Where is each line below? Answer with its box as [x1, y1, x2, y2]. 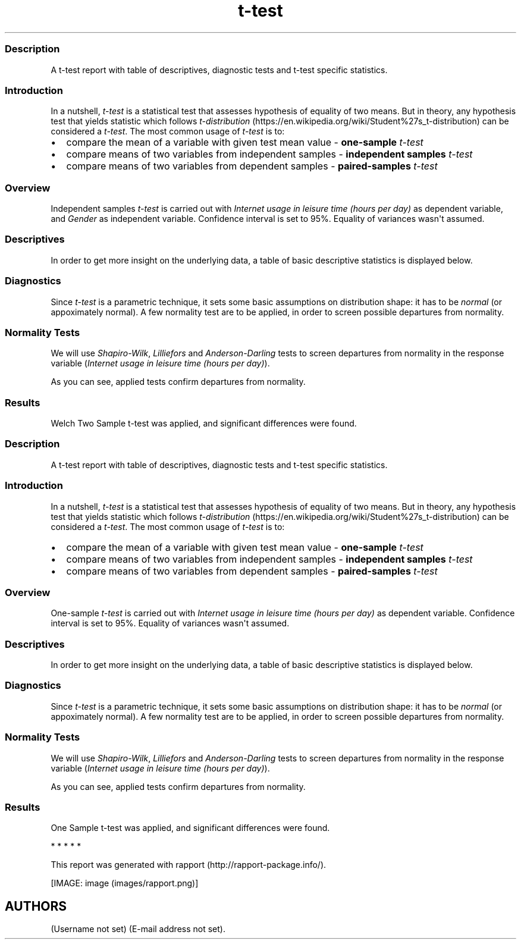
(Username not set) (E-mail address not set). [51, 924, 225, 934]
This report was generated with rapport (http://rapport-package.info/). [51, 860, 327, 870]
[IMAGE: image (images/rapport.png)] [51, 878, 199, 889]
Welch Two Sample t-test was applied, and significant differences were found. [51, 418, 357, 428]
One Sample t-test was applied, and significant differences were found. [51, 823, 330, 833]
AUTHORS [5, 898, 67, 914]
